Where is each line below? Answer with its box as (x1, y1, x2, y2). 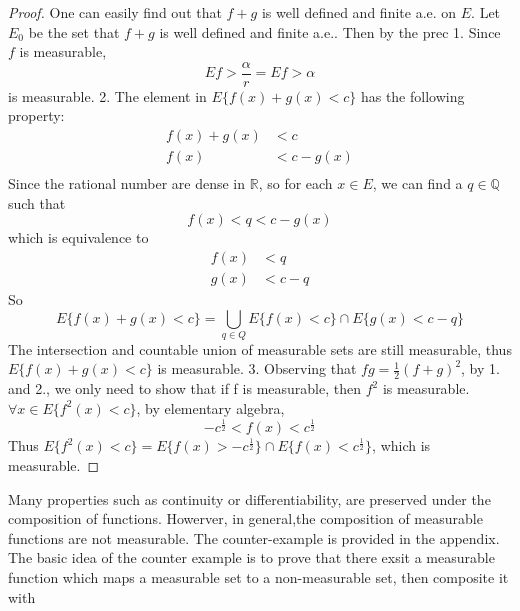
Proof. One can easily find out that (8, 2, 222, 22)
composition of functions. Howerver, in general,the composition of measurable (8, 508, 483, 529)
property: (8, 105, 65, 126)
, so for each (258, 173, 333, 194)
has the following (360, 85, 465, 106)
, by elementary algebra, (136, 397, 285, 418)
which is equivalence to (8, 227, 149, 248)
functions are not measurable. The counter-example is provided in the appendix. (8, 527, 500, 548)
